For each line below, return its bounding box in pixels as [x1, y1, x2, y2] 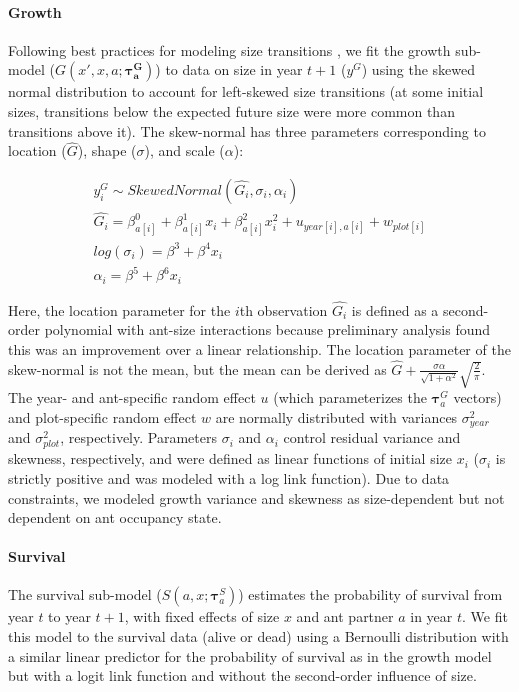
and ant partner [296, 606, 394, 627]
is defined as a [351, 299, 439, 320]
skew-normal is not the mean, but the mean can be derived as [8, 358, 387, 379]
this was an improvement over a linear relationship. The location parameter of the [8, 339, 511, 360]
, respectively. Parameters [60, 427, 217, 448]
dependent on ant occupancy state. [8, 507, 222, 528]
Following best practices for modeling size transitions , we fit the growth [8, 39, 451, 60]
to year [48, 606, 91, 627]
